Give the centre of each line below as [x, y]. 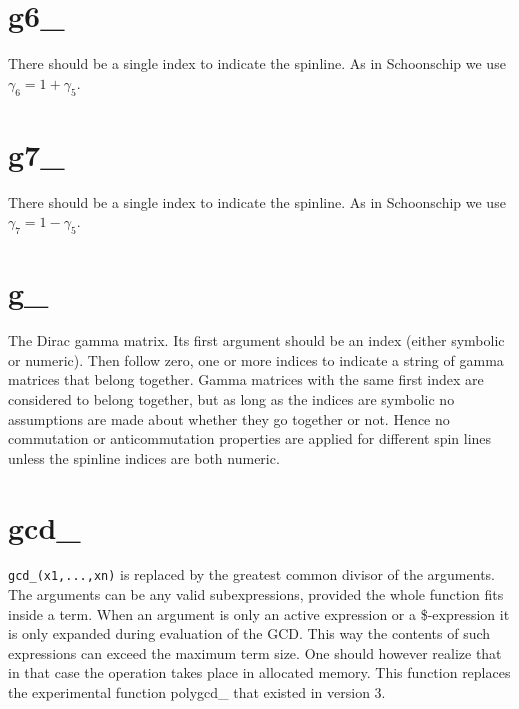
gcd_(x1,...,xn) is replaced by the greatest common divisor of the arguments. [251, 574]
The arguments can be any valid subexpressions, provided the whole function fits [256, 594]
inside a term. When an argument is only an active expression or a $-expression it [259, 613]
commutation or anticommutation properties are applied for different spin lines [250, 438]
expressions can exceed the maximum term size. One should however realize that [255, 652]
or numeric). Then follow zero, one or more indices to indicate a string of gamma [256, 359]
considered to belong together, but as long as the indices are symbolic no [231, 398]
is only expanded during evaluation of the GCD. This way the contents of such [249, 633]
